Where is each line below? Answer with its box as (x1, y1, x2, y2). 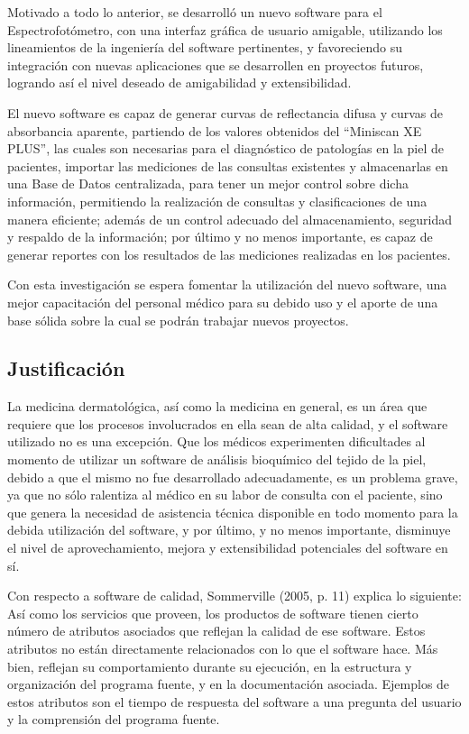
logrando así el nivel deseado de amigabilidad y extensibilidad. (7, 73, 352, 92)
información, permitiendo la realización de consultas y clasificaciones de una (7, 191, 428, 210)
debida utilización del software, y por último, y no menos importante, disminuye (7, 520, 451, 539)
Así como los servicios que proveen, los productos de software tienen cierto (7, 603, 418, 622)
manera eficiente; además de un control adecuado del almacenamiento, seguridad (7, 209, 452, 228)
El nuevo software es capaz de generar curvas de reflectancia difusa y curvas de (7, 103, 443, 122)
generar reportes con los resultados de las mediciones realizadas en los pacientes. (7, 244, 451, 263)
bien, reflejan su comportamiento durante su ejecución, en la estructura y (7, 656, 412, 675)
